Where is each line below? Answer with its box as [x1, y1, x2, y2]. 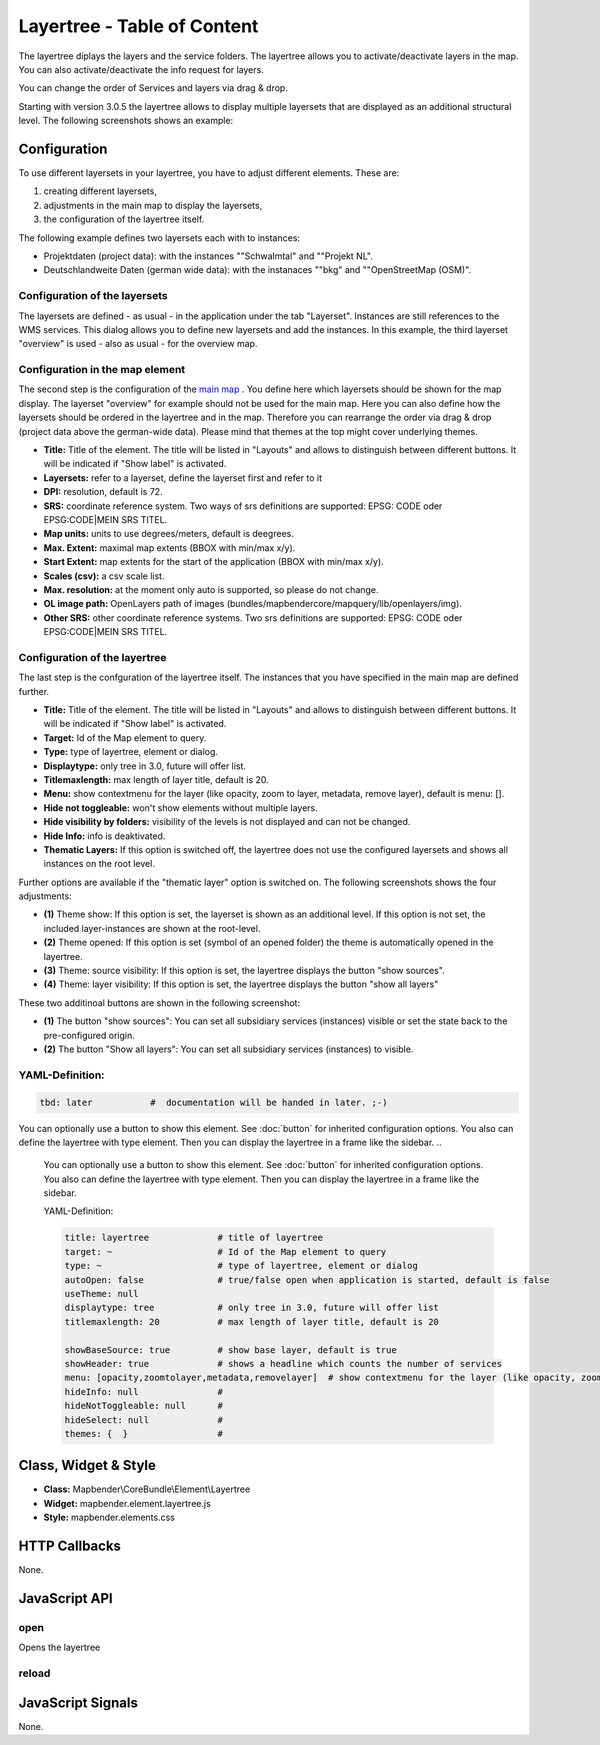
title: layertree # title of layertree [64, 1232, 324, 1244]
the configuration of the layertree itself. [43, 213, 205, 225]
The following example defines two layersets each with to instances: [18, 231, 300, 244]
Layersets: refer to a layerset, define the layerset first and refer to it [43, 471, 323, 484]
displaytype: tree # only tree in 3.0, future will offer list [64, 1302, 440, 1314]
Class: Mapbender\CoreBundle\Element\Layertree [43, 1483, 251, 1495]
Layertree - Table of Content [18, 15, 259, 37]
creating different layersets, [43, 185, 157, 197]
